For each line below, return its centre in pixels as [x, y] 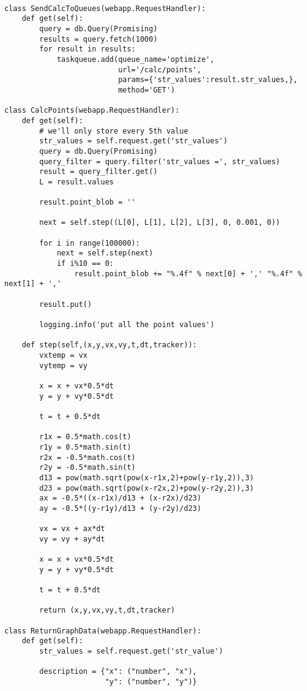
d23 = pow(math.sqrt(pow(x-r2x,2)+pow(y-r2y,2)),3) [147, 488]
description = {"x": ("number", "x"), [118, 672]
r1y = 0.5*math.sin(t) [85, 447]
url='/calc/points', [160, 70]
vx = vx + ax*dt [72, 529]
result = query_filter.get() [98, 172]
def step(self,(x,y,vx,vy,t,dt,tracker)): [109, 345]
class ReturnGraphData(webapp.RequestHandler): [103, 631]
